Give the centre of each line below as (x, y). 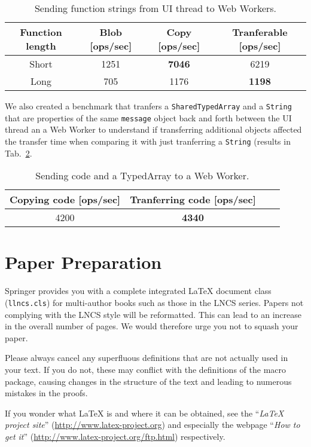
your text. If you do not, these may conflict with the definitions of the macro (146, 369)
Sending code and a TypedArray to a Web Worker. (142, 176)
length (41, 46)
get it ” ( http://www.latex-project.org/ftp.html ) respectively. (115, 436)
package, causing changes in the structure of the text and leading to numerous (148, 381)
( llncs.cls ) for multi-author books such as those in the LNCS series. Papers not (154, 302)
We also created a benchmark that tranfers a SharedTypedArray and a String (148, 106)
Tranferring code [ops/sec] (193, 200)
